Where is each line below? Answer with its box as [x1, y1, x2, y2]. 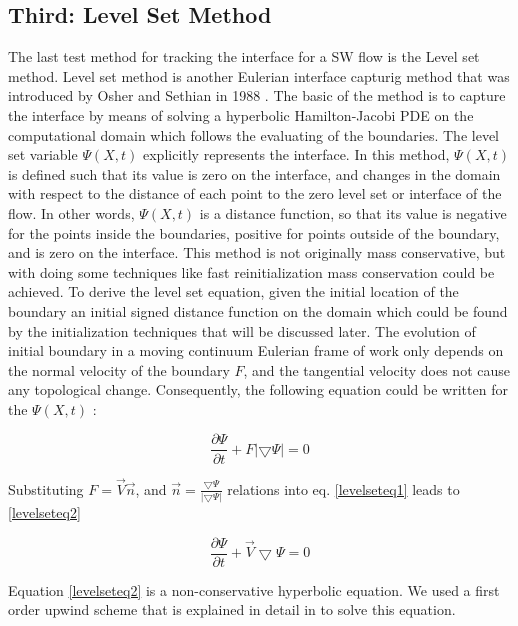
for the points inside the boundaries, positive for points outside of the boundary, [8, 222, 500, 243]
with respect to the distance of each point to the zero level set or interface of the [8, 183, 502, 204]
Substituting [8, 478, 84, 499]
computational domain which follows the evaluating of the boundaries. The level [8, 124, 499, 145]
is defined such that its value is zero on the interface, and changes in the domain [8, 163, 501, 184]
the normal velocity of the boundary [8, 359, 230, 380]
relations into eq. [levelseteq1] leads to [227, 478, 460, 499]
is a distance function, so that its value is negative [199, 202, 507, 223]
